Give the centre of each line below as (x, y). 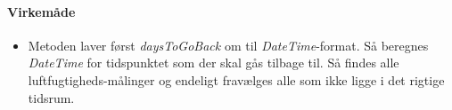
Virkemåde (41, 11)
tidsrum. (51, 97)
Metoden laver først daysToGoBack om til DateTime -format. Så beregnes (228, 45)
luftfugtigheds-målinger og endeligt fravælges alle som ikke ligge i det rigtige (236, 79)
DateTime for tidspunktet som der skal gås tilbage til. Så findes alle (214, 63)
